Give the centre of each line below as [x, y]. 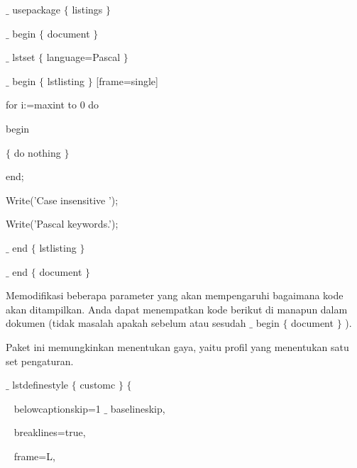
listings [87, 9]
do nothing [37, 152]
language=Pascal [83, 57]
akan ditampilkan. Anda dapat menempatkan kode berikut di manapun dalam [177, 309]
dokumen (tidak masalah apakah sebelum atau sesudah [126, 323]
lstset [24, 57]
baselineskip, [138, 408]
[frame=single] [127, 80]
